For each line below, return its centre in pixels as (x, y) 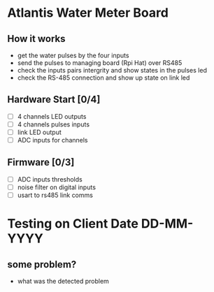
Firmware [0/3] (41, 162)
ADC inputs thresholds (50, 179)
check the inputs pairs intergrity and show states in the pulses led (112, 70)
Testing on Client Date (73, 224)
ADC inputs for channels (52, 140)
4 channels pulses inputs (53, 124)
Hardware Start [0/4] (54, 100)
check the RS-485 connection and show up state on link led (104, 78)
